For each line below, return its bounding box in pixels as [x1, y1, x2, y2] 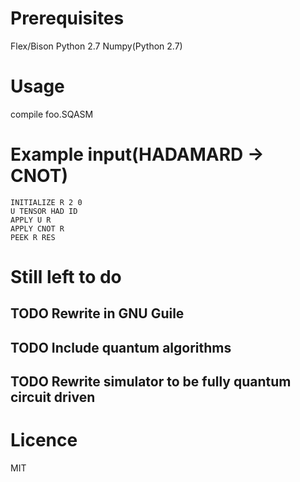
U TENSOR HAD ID [10, 206, 78, 216]
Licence [10, 429, 78, 452]
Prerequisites [10, 7, 125, 30]
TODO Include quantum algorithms [10, 339, 232, 356]
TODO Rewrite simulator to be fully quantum [10, 373, 292, 391]
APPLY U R [10, 215, 52, 225]
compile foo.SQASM [10, 108, 94, 120]
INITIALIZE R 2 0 [10, 197, 83, 207]
